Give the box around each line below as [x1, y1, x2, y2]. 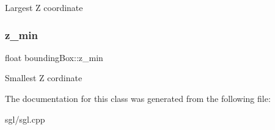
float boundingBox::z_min [5, 51, 103, 63]
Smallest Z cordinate [5, 71, 82, 84]
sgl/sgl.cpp [5, 112, 45, 125]
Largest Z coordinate [5, 1, 83, 13]
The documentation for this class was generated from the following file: [5, 92, 271, 104]
